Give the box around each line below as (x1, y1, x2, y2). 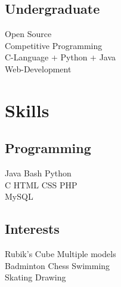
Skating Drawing (5, 271, 66, 283)
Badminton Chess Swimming (5, 259, 110, 271)
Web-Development (5, 62, 72, 75)
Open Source (5, 28, 52, 40)
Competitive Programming (5, 39, 103, 51)
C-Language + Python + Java (5, 51, 116, 63)
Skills (5, 97, 49, 122)
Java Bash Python (5, 167, 72, 179)
